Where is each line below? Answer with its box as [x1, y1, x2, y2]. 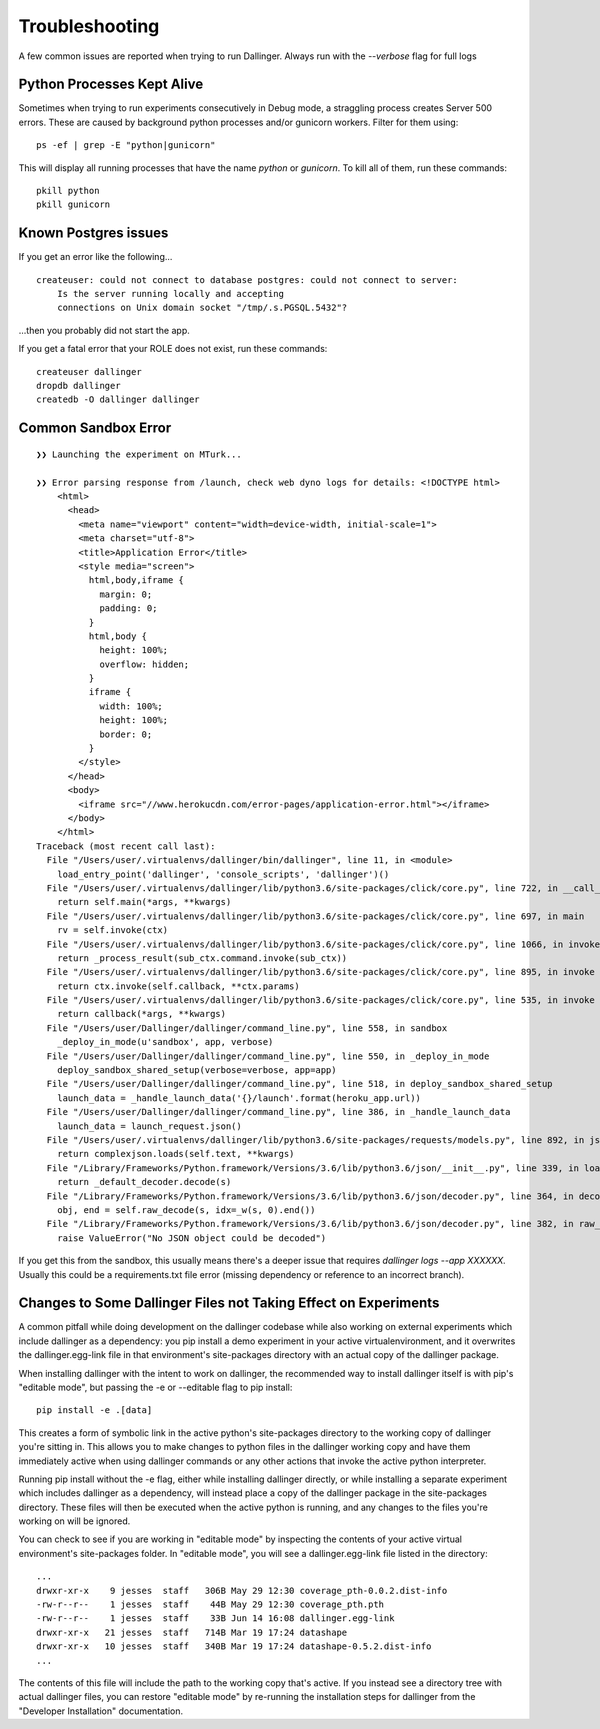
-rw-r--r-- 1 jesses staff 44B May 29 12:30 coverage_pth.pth [36, 1599, 385, 1610]
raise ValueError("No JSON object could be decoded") [56, 1232, 327, 1244]
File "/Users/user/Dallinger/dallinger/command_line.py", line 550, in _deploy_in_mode [46, 1050, 490, 1062]
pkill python [36, 185, 100, 197]
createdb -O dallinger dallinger [36, 394, 200, 405]
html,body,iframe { [88, 575, 185, 586]
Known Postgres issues [18, 225, 169, 242]
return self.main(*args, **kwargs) [56, 896, 232, 908]
